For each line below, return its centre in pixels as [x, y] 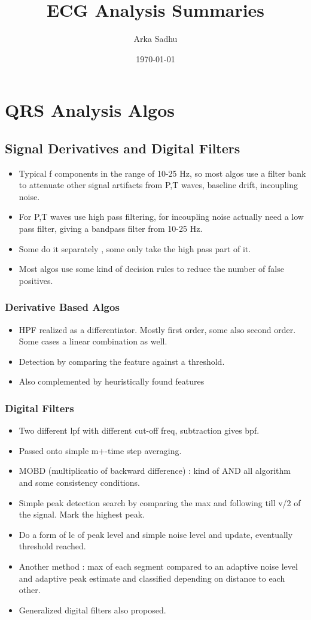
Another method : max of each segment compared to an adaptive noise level [158, 566]
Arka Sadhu [155, 39]
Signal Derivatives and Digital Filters [123, 148]
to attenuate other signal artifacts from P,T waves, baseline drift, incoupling [158, 185]
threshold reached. [52, 546]
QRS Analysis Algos [90, 110]
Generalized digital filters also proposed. [92, 610]
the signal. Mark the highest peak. [82, 514]
